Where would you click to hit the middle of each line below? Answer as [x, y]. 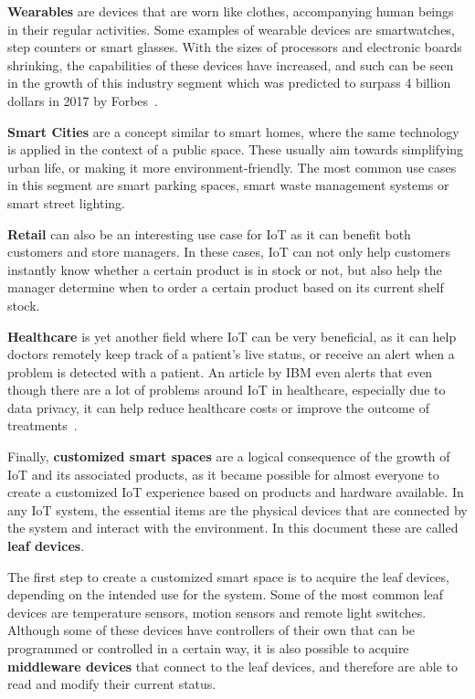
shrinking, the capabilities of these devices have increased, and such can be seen [231, 64]
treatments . [42, 425]
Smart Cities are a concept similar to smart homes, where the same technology [233, 131]
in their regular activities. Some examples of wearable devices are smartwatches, [231, 29]
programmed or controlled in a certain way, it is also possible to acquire [208, 648]
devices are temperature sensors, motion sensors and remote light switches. [217, 612]
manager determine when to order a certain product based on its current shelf [226, 287]
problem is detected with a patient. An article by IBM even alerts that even [220, 371]
